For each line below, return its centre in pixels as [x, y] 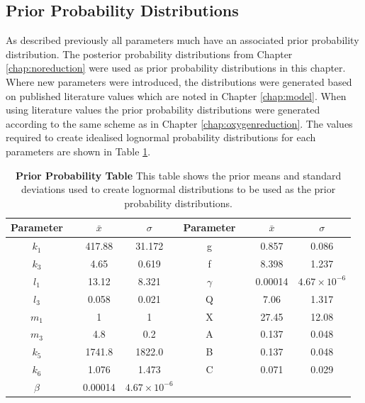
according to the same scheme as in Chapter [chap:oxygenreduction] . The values [179, 123]
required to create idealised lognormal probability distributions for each [161, 137]
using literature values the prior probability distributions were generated [163, 110]
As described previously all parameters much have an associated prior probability [182, 40]
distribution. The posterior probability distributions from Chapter [149, 54]
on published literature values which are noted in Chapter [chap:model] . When [176, 95]
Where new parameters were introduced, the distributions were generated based [179, 81]
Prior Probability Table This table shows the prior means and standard [178, 175]
